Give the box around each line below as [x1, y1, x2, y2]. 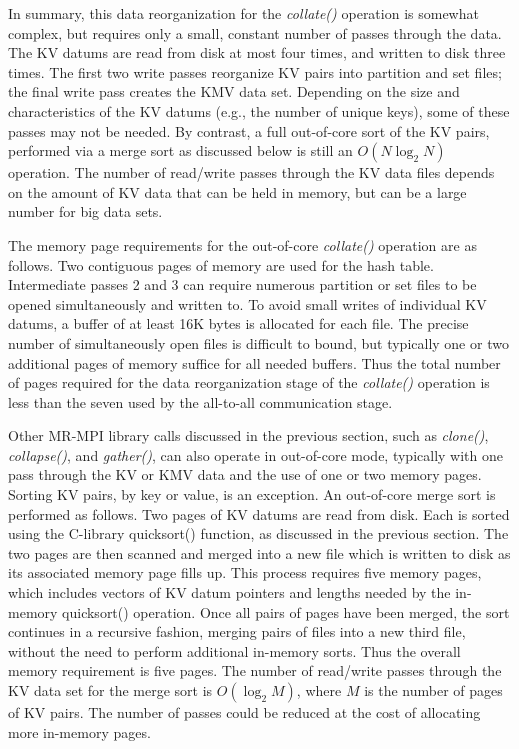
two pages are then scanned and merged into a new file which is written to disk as [8, 542, 511, 563]
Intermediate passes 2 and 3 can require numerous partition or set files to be [8, 274, 477, 295]
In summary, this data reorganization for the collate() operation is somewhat [8, 3, 479, 23]
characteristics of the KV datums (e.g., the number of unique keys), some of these [8, 100, 510, 121]
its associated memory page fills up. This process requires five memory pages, [8, 562, 482, 583]
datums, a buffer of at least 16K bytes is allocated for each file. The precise [8, 313, 469, 334]
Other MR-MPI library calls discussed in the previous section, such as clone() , [8, 425, 489, 446]
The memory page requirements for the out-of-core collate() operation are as [8, 234, 477, 255]
